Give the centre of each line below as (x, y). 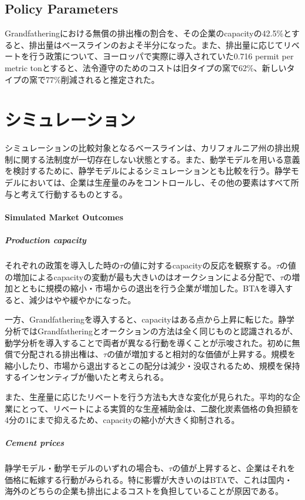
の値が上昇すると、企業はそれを (234, 468)
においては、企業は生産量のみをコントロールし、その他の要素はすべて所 (160, 182)
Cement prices (35, 443)
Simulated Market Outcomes (64, 217)
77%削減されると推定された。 (102, 79)
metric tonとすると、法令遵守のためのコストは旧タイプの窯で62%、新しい (146, 67)
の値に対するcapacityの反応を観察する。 (200, 265)
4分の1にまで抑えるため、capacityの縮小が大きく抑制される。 (122, 420)
